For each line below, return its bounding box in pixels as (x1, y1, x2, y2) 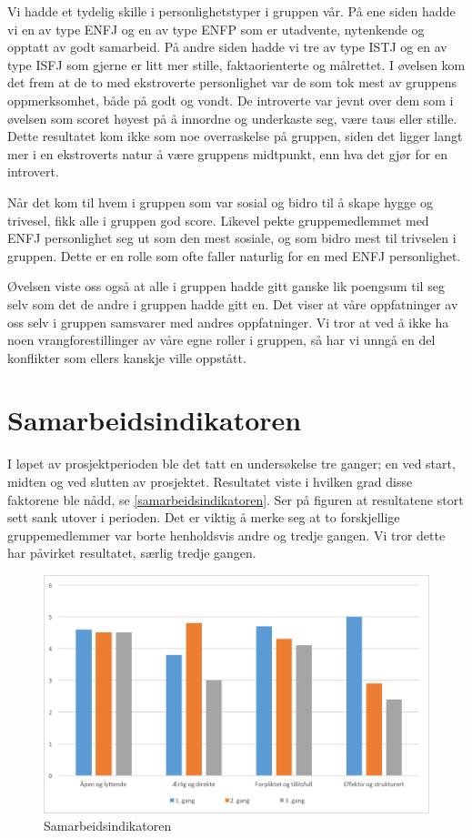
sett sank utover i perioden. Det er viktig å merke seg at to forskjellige (7, 508, 400, 527)
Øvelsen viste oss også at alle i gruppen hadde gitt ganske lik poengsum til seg (7, 277, 445, 296)
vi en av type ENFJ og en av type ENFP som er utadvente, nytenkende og (7, 19, 425, 38)
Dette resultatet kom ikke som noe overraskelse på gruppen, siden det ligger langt (7, 126, 463, 146)
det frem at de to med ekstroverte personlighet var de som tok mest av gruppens (7, 73, 457, 92)
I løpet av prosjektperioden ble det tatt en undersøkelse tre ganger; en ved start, (7, 454, 456, 473)
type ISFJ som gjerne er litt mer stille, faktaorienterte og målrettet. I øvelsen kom (7, 55, 466, 74)
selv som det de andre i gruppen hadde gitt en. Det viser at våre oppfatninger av (7, 294, 458, 313)
